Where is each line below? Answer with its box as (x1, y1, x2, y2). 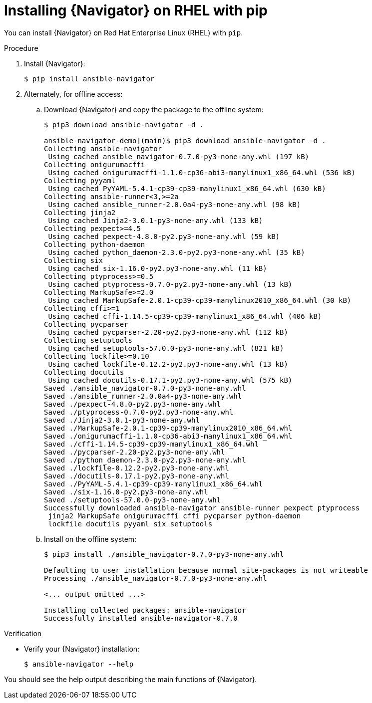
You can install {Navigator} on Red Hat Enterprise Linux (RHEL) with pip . (4, 28, 243, 37)
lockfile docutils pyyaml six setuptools (48, 519, 213, 528)
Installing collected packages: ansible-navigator (44, 606, 246, 614)
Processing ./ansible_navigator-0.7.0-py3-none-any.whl (44, 574, 267, 582)
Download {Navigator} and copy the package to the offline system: (44, 105, 264, 114)
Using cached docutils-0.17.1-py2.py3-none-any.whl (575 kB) (48, 376, 293, 384)
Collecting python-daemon (44, 240, 145, 248)
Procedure (4, 43, 38, 52)
